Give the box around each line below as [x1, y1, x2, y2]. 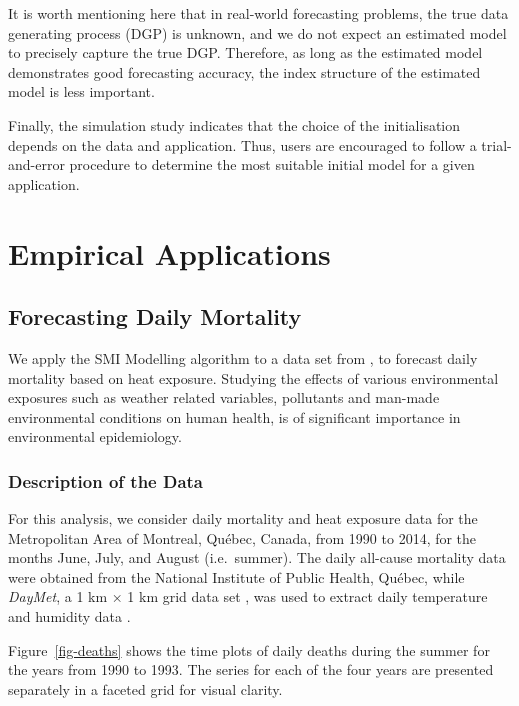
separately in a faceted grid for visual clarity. [8, 678, 283, 699]
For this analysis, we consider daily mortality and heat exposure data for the [8, 508, 478, 529]
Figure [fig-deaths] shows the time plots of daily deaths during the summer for [8, 639, 490, 660]
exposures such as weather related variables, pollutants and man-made [8, 387, 440, 408]
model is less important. [8, 81, 155, 102]
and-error [8, 154, 65, 175]
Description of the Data [8, 468, 204, 493]
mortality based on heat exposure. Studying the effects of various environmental [8, 367, 499, 388]
